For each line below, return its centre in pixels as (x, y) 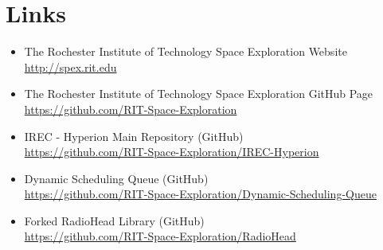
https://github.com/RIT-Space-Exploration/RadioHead (160, 236)
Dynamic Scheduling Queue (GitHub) (116, 178)
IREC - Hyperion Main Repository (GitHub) (134, 136)
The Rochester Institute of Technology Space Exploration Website (186, 51)
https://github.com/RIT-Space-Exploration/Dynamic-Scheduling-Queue (200, 194)
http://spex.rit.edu (70, 66)
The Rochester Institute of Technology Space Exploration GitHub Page (199, 94)
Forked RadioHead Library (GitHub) (114, 220)
